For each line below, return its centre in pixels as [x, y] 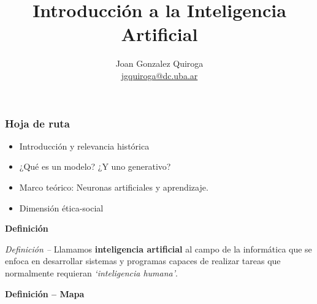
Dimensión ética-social [61, 207]
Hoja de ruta [37, 123]
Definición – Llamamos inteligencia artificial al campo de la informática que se [158, 249]
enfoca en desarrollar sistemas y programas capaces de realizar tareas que [143, 261]
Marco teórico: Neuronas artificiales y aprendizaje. [114, 187]
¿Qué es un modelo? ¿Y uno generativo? [95, 166]
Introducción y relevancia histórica [84, 146]
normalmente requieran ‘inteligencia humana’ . [91, 272]
